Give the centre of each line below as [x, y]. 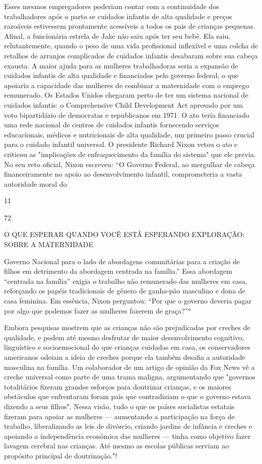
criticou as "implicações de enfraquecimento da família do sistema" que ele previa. [130, 154]
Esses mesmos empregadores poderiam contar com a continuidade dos [112, 6]
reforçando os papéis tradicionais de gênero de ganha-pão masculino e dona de [125, 291]
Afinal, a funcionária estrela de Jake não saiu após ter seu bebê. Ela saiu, [117, 35]
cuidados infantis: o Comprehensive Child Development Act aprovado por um [123, 104]
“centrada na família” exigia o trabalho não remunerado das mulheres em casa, [126, 281]
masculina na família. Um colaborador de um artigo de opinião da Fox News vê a [129, 367]
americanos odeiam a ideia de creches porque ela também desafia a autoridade [125, 357]
